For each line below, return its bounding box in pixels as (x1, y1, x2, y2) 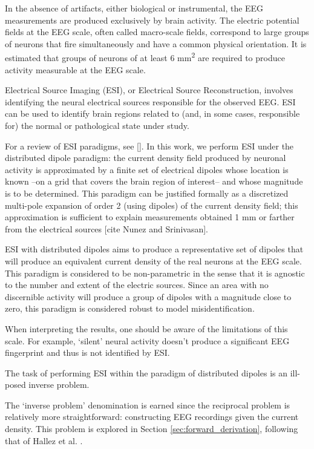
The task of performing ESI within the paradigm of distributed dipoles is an (5, 366, 287, 379)
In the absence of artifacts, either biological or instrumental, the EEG (5, 2, 264, 14)
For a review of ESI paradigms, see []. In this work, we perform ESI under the (5, 139, 294, 152)
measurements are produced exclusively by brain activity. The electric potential (5, 13, 299, 26)
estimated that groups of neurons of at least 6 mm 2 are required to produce (5, 50, 285, 64)
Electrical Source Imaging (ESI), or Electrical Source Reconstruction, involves (5, 84, 293, 96)
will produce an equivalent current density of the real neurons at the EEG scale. (5, 254, 302, 267)
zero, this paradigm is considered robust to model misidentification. (5, 302, 255, 315)
